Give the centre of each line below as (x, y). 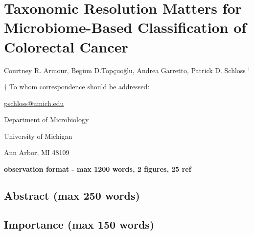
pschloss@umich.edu (34, 103)
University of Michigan (38, 136)
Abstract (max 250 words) (72, 196)
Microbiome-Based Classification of (125, 27)
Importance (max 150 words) (79, 224)
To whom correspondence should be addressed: (79, 87)
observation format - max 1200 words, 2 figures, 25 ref (98, 169)
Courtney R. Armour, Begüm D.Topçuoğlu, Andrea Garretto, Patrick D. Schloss (125, 70)
